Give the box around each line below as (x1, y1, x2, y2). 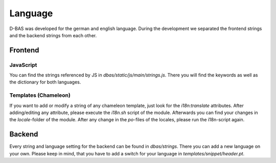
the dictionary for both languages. (9, 79, 81, 85)
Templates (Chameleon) (9, 92, 71, 99)
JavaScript (9, 61, 37, 68)
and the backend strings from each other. (9, 32, 97, 38)
